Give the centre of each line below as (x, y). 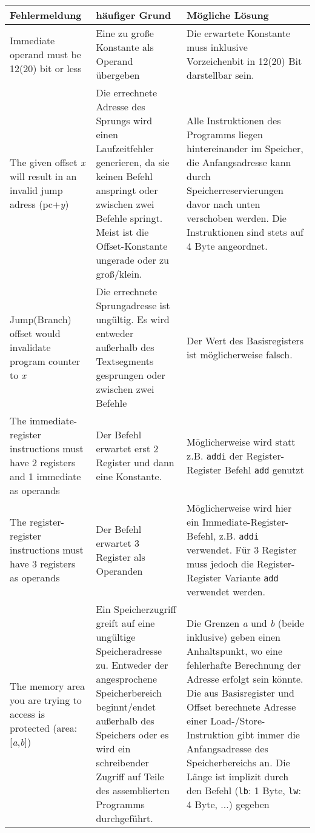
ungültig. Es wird (133, 319)
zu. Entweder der (132, 665)
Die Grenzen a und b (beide (245, 623)
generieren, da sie (133, 162)
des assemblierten (133, 790)
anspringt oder (127, 190)
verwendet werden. (226, 591)
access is (28, 714)
